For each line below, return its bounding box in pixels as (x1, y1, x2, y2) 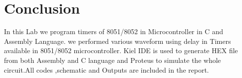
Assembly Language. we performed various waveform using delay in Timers (4, 36, 231, 46)
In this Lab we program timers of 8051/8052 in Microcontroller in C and (4, 26, 223, 37)
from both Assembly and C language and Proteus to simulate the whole (4, 55, 221, 65)
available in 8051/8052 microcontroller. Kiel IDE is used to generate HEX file (4, 45, 238, 56)
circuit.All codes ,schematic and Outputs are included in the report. (4, 64, 209, 75)
